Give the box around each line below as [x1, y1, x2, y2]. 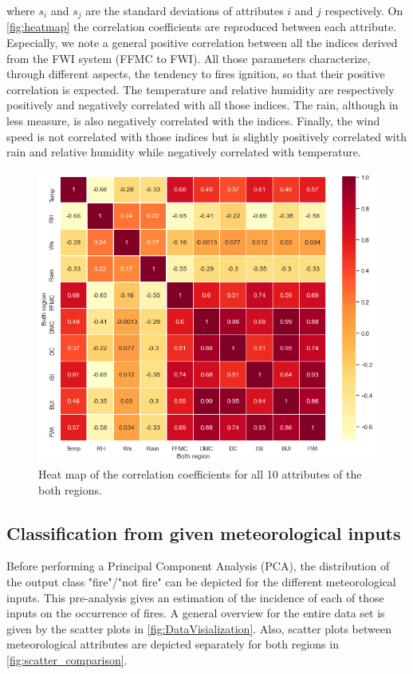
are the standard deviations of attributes [85, 2, 284, 18]
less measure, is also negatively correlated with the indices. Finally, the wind [6, 112, 380, 129]
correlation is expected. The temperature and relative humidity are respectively [6, 81, 395, 97]
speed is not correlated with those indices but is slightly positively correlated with [6, 128, 407, 144]
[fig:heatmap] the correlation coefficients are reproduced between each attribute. [6, 18, 397, 35]
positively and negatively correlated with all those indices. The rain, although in [6, 97, 399, 113]
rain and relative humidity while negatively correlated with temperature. [6, 144, 361, 160]
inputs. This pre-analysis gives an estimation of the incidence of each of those [6, 589, 384, 605]
